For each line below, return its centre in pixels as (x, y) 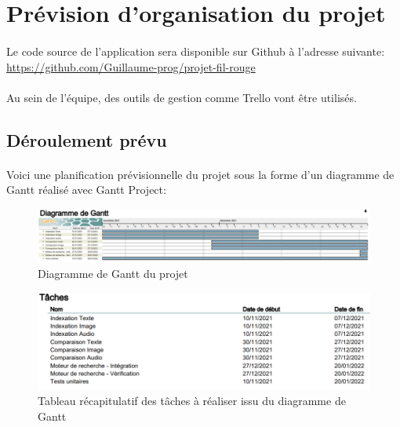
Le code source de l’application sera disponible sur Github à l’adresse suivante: (196, 51)
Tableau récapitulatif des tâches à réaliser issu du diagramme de (192, 401)
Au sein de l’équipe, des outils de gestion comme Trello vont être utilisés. (182, 97)
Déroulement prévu (87, 139)
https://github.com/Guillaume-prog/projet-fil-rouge (131, 66)
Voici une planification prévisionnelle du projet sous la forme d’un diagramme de (200, 174)
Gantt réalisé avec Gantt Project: (86, 190)
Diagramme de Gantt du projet (113, 274)
